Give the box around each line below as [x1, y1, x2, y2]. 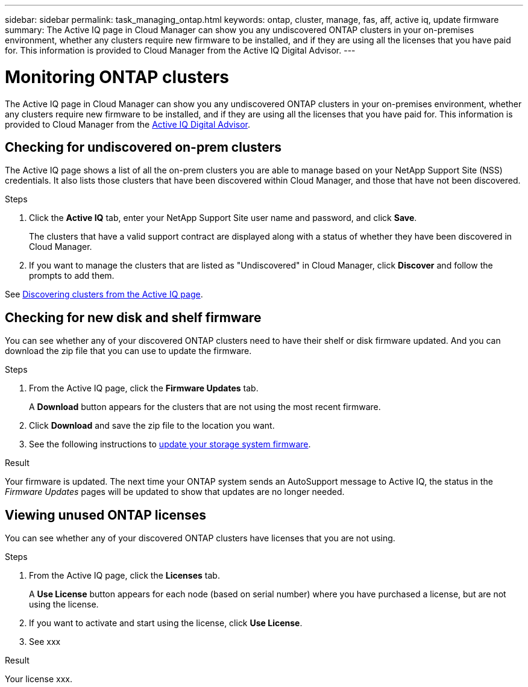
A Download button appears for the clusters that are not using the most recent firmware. [29, 402, 381, 412]
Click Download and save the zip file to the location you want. [29, 420, 275, 431]
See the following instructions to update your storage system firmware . [29, 439, 311, 450]
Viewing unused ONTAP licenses [5, 507, 207, 523]
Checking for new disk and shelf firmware [5, 309, 262, 325]
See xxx [29, 636, 61, 647]
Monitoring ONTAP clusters [5, 66, 230, 87]
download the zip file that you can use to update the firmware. [5, 346, 252, 356]
